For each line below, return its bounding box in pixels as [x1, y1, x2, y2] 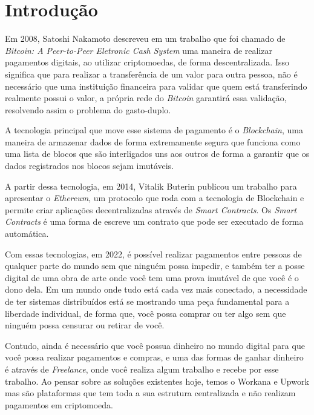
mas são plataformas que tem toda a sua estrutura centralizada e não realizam [5, 387, 296, 399]
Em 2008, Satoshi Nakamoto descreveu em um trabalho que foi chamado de [5, 32, 286, 45]
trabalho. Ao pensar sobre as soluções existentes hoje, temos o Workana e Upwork [5, 374, 309, 387]
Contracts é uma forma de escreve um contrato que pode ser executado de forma [5, 215, 304, 228]
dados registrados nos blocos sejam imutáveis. [5, 159, 174, 172]
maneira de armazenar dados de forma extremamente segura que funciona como [5, 135, 301, 148]
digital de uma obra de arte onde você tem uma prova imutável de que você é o [5, 271, 299, 284]
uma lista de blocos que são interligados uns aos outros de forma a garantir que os [5, 147, 310, 160]
